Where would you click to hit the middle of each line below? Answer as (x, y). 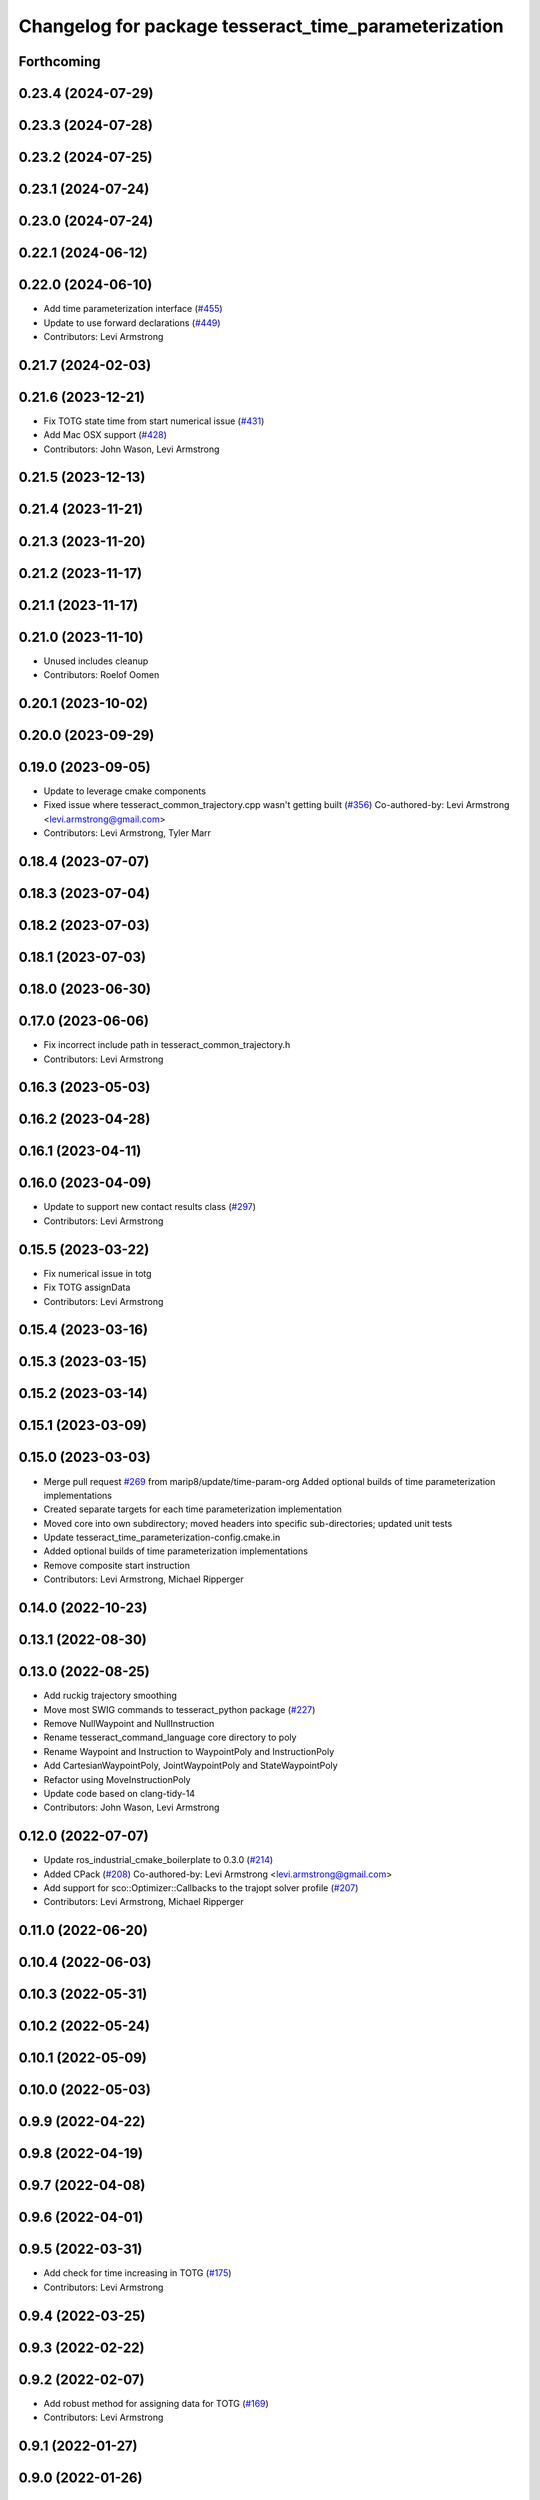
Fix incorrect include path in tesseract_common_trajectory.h (167, 1045)
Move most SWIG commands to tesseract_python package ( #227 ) (179, 1709)
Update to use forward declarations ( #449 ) (132, 322)
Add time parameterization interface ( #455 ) (133, 309)
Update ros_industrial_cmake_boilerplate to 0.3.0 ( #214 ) (158, 1860)
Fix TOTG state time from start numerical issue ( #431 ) (154, 421)
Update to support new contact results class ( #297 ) (150, 1207)
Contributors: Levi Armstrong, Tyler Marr (127, 833)
